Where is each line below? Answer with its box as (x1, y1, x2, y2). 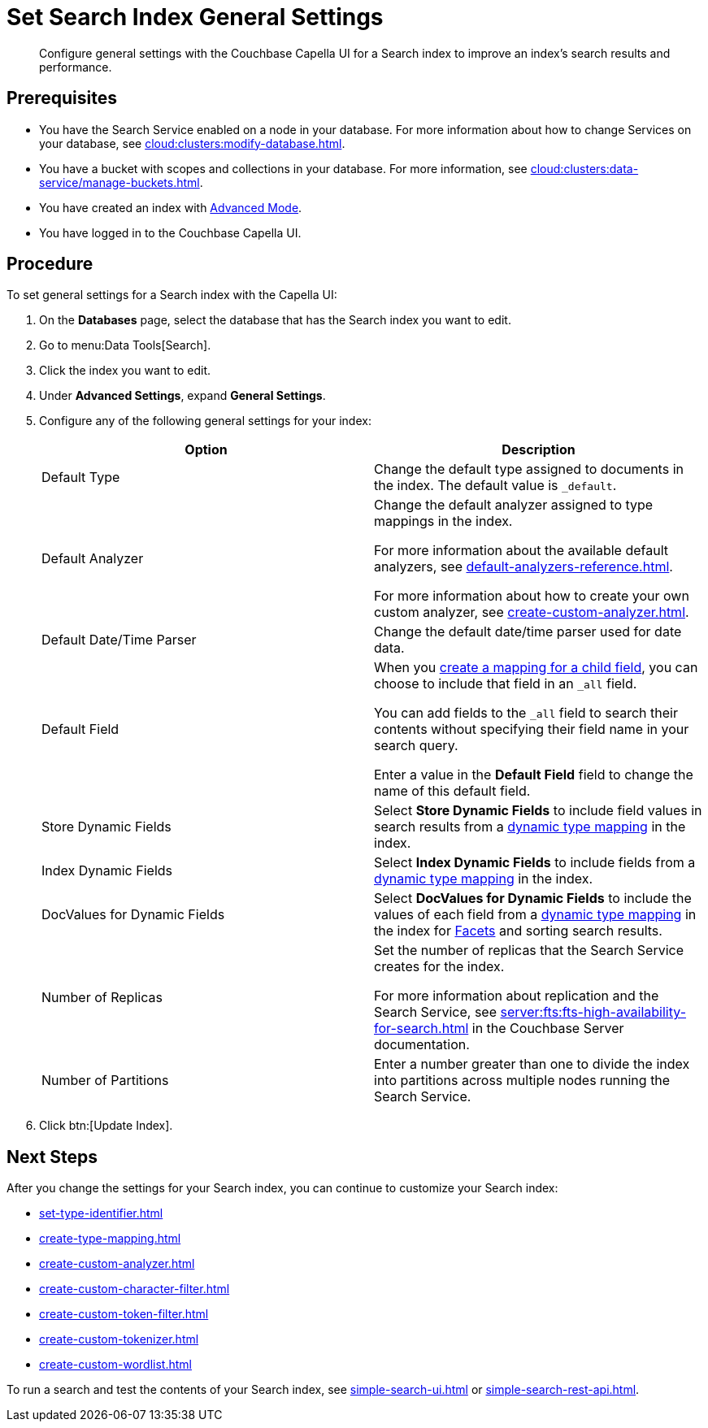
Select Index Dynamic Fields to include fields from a (374, 854, 696, 871)
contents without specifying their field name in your (374, 721, 689, 738)
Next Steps (7, 1146, 98, 1167)
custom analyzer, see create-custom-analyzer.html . (374, 604, 689, 621)
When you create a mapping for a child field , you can (374, 659, 698, 676)
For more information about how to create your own (374, 588, 689, 605)
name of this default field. (374, 783, 531, 800)
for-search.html (374, 1020, 469, 1037)
